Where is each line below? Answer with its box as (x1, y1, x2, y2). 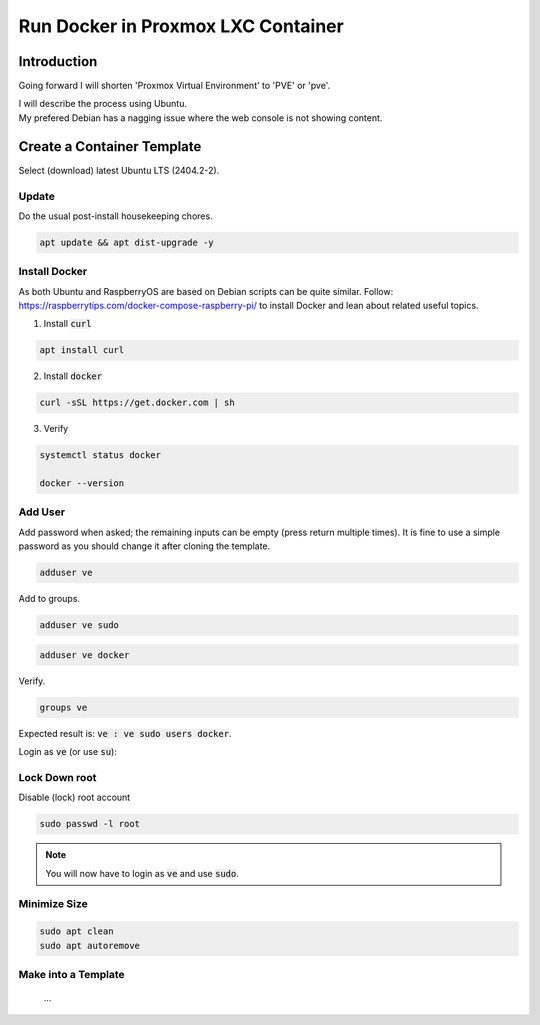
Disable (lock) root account (18, 791, 131, 804)
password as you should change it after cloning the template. (18, 540, 271, 552)
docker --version (39, 478, 125, 489)
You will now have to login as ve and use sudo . (45, 867, 239, 879)
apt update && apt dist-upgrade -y (39, 236, 214, 248)
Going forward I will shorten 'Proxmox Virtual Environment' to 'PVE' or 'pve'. (18, 80, 331, 92)
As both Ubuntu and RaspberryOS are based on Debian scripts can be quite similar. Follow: (18, 285, 394, 297)
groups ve (39, 701, 88, 713)
